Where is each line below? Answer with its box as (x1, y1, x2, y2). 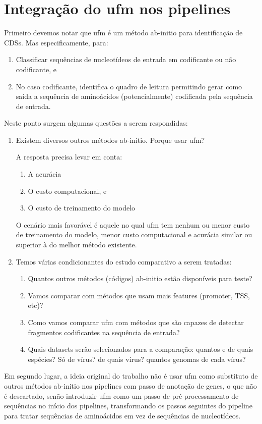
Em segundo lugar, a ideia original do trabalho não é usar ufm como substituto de (4, 370, 258, 381)
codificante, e (16, 64, 56, 74)
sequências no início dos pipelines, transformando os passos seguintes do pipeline (4, 400, 252, 411)
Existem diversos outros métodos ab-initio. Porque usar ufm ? (16, 134, 205, 145)
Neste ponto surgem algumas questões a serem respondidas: (4, 118, 188, 128)
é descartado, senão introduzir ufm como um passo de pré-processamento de (4, 390, 239, 401)
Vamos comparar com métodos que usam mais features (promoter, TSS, (28, 290, 250, 300)
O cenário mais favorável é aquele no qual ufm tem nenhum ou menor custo (16, 219, 250, 230)
